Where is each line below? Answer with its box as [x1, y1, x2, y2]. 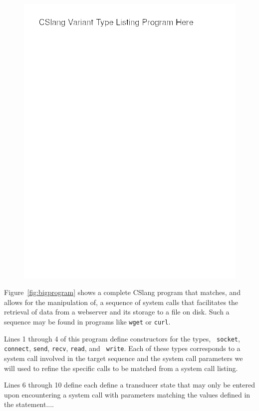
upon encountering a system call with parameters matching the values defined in [4, 389, 251, 399]
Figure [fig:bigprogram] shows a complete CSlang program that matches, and [4, 287, 241, 297]
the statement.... [4, 399, 54, 409]
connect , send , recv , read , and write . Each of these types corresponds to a [4, 343, 241, 353]
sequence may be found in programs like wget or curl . [4, 316, 171, 327]
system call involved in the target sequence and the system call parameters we [4, 353, 243, 363]
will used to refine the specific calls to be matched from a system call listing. [4, 362, 238, 373]
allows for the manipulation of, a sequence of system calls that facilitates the [4, 296, 239, 307]
